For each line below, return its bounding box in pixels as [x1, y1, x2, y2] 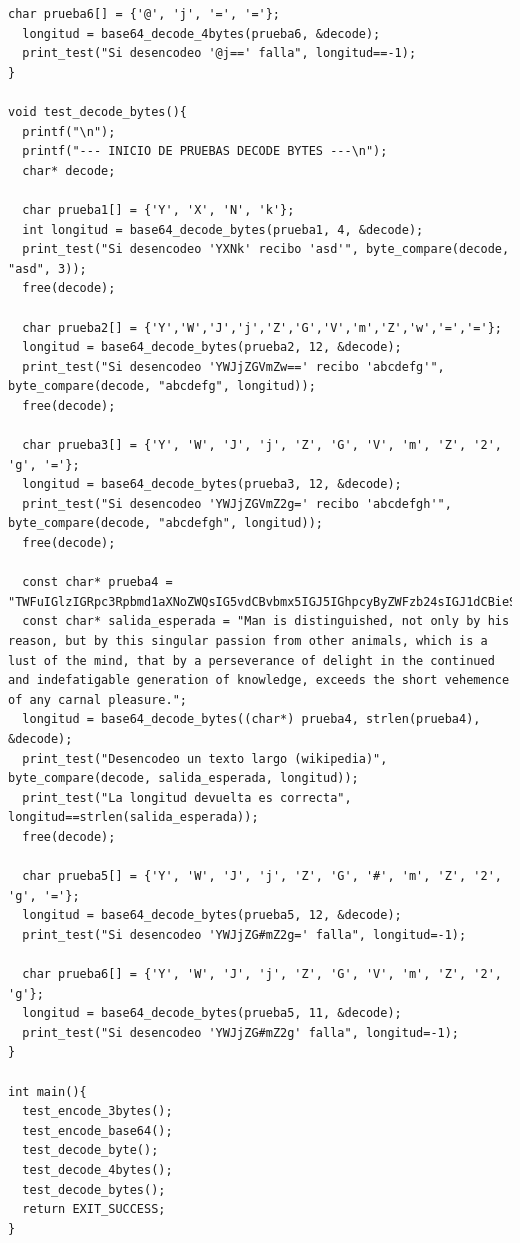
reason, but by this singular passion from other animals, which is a [8, 634, 488, 648]
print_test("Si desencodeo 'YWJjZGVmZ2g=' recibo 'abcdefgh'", [22, 496, 452, 511]
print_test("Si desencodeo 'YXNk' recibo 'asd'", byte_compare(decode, [22, 242, 510, 257]
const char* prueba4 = [22, 575, 173, 590]
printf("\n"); [22, 124, 116, 139]
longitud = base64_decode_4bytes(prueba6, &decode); [22, 26, 381, 41]
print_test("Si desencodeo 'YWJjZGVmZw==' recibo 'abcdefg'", [22, 359, 445, 374]
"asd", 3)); [8, 261, 87, 276]
